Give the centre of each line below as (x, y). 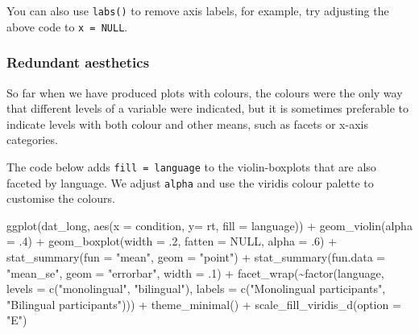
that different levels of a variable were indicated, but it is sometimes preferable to (208, 108)
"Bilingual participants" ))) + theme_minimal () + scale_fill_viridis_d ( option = (204, 304)
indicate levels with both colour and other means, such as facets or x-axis (187, 124)
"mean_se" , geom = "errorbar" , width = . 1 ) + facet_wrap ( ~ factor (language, (195, 272)
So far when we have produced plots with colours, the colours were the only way (205, 92)
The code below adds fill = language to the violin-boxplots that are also (191, 166)
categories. (32, 140)
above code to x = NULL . (67, 26)
